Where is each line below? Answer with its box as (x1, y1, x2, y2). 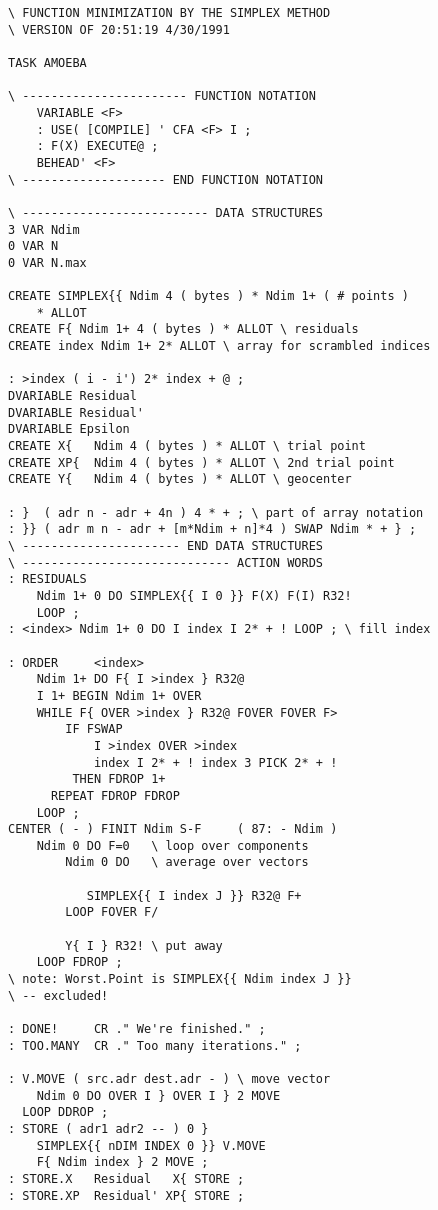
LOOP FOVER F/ (65, 905, 159, 920)
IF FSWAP (65, 722, 123, 737)
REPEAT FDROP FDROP (50, 788, 180, 803)
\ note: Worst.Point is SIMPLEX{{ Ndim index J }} (8, 972, 352, 987)
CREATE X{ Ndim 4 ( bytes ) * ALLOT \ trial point (8, 439, 366, 454)
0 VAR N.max (8, 255, 87, 270)
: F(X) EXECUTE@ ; (36, 139, 159, 154)
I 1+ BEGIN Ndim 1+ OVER (36, 688, 202, 703)
